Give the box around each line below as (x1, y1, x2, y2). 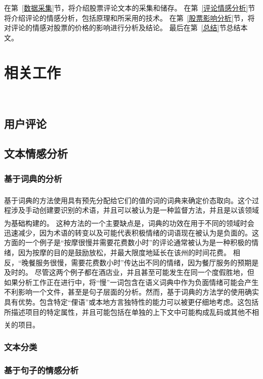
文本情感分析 (4, 146, 68, 161)
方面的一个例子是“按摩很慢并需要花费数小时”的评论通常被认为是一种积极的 (4, 237, 252, 248)
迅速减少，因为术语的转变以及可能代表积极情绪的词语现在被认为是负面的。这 (4, 227, 259, 238)
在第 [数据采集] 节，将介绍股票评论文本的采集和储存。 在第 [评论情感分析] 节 (4, 3, 255, 13)
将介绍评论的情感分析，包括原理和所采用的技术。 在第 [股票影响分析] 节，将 (4, 12, 255, 23)
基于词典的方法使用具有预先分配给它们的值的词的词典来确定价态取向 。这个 (4, 195, 252, 205)
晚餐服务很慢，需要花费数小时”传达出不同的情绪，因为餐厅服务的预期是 (21, 257, 259, 267)
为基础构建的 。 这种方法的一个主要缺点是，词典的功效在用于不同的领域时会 (4, 217, 254, 228)
